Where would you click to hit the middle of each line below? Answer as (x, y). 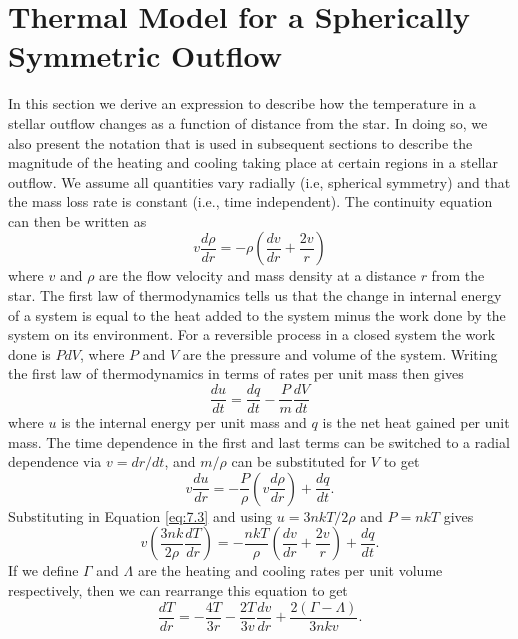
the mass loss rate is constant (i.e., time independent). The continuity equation (250, 201)
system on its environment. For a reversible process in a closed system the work (252, 334)
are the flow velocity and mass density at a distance (257, 275)
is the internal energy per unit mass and (184, 422)
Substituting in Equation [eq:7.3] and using (140, 515)
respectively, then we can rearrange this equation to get (178, 590)
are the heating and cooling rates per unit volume (290, 570)
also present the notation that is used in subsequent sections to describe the (240, 142)
